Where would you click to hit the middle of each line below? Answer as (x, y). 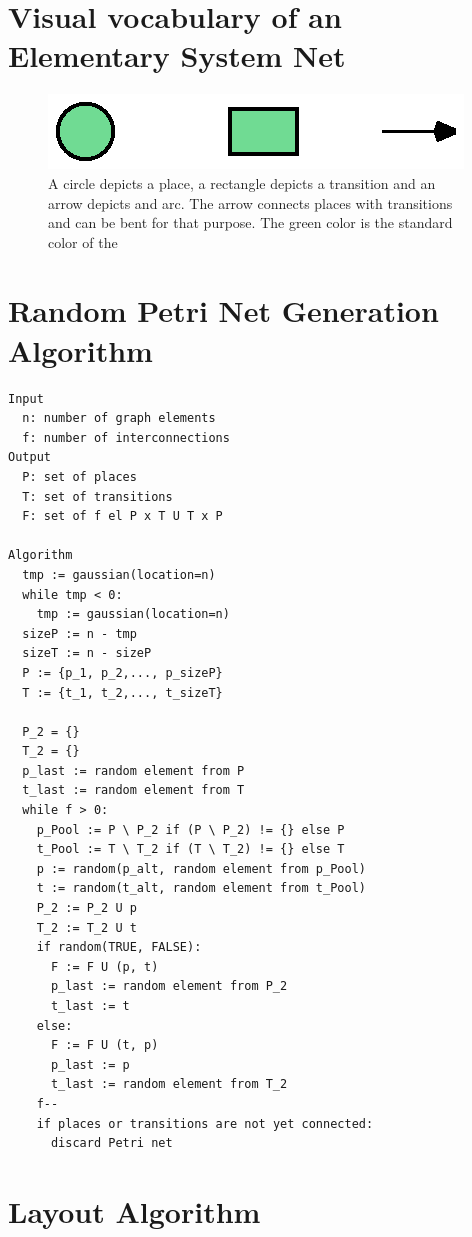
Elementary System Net (177, 55)
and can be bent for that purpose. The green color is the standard (250, 222)
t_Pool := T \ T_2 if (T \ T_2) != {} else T (190, 849)
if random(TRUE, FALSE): (119, 947)
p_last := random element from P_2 (169, 986)
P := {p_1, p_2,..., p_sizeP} (122, 672)
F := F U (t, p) (104, 1045)
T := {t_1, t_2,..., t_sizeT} (122, 692)
